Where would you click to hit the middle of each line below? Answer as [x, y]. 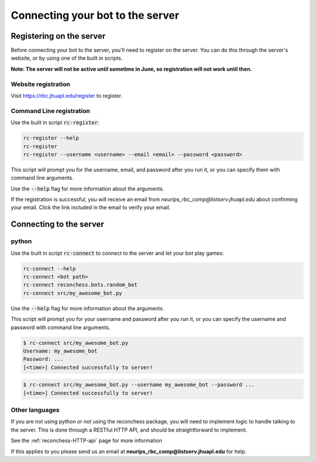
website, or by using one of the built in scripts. [67, 58]
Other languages [35, 410]
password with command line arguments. [61, 327]
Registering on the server [58, 36]
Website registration [40, 84]
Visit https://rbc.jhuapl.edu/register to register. [67, 95]
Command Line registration [50, 111]
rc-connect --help [49, 268]
